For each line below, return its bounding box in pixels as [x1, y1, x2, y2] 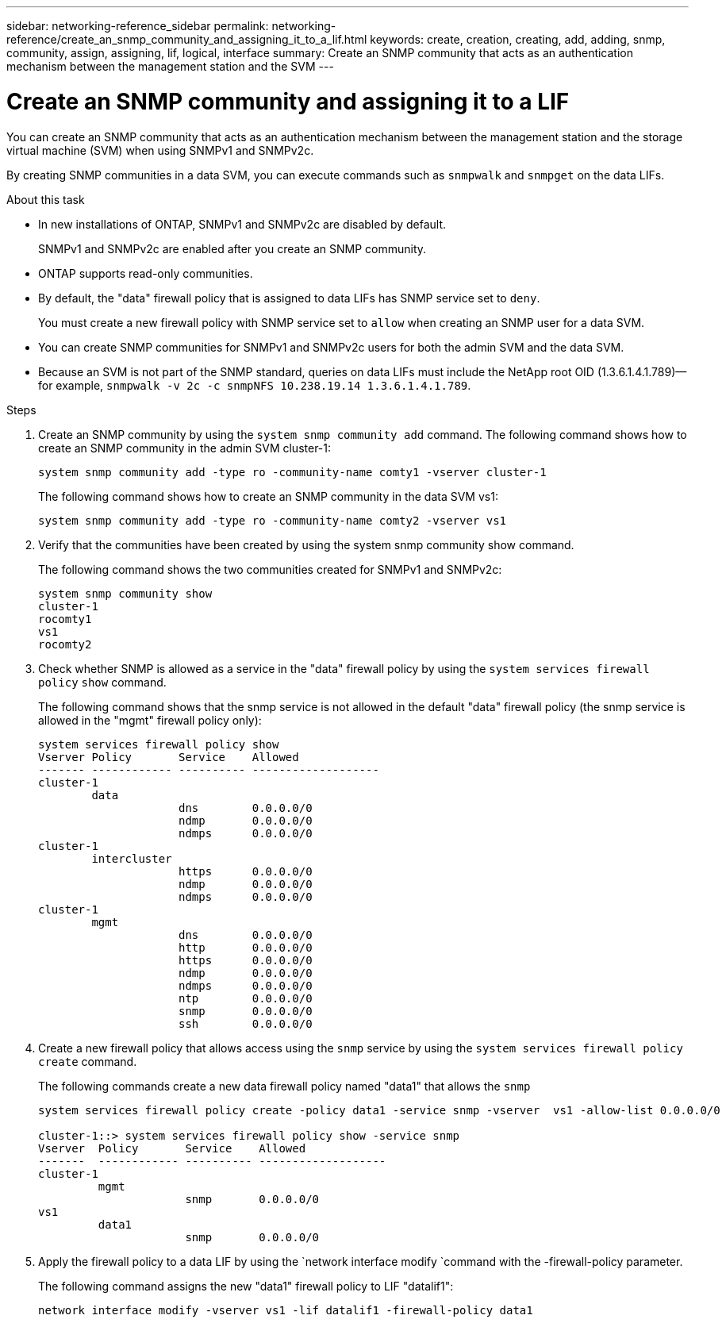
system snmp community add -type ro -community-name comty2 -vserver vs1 [38, 513, 507, 527]
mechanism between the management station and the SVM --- [6, 60, 334, 73]
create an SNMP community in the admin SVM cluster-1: [38, 440, 332, 455]
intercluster [91, 852, 172, 865]
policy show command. [38, 675, 167, 689]
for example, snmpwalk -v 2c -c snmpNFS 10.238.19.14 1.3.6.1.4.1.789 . [38, 378, 471, 392]
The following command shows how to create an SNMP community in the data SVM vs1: [38, 489, 498, 503]
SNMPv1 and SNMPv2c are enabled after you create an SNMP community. [38, 241, 427, 256]
